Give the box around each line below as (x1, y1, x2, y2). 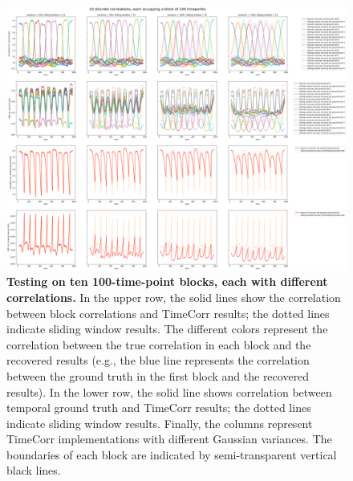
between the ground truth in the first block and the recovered (6, 367, 310, 384)
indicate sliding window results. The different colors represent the (6, 320, 328, 337)
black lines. (6, 462, 61, 479)
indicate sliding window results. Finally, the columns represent (6, 414, 313, 431)
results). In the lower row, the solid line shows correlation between (6, 383, 332, 400)
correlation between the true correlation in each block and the (6, 336, 311, 353)
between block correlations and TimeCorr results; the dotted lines (6, 304, 330, 321)
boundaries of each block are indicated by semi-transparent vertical (6, 446, 337, 463)
